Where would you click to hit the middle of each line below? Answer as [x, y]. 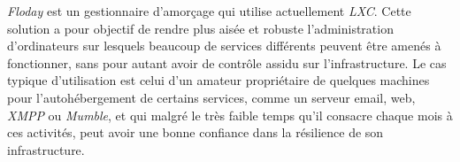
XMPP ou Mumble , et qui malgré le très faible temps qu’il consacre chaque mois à [230, 115]
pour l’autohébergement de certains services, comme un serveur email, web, [211, 97]
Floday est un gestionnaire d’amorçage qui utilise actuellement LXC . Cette [209, 11]
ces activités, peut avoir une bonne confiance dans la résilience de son [195, 132]
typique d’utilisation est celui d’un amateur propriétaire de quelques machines [218, 80]
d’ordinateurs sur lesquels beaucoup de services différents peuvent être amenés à [224, 46]
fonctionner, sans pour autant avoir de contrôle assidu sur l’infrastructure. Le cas [227, 62]
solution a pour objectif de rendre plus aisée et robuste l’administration [200, 28]
